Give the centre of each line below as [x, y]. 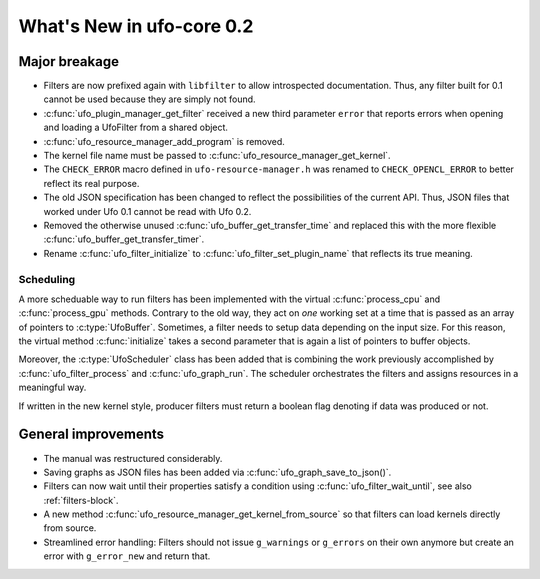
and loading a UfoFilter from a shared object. [136, 127]
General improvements [91, 434]
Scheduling [47, 279]
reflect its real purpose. [91, 183]
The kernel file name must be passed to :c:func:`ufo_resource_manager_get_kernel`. [217, 156]
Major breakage [69, 61]
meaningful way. [52, 387]
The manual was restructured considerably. [133, 458]
